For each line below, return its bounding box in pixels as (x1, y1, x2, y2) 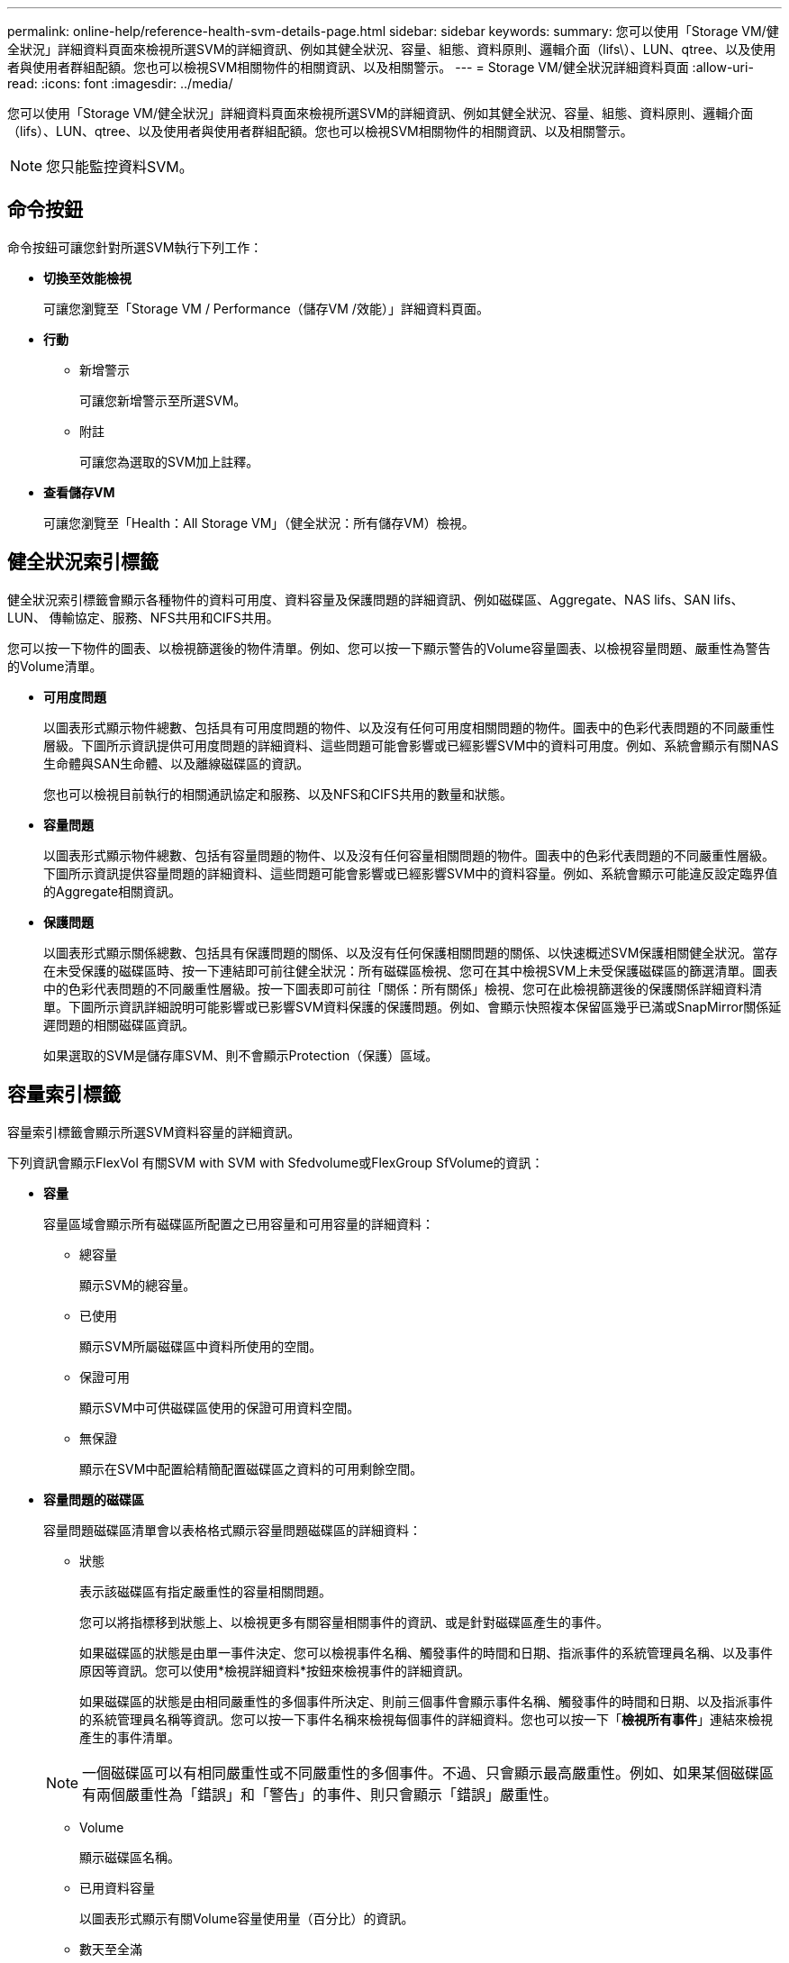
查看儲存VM (43, 484, 115, 500)
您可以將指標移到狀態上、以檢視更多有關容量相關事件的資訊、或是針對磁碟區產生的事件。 (79, 1613, 609, 1630)
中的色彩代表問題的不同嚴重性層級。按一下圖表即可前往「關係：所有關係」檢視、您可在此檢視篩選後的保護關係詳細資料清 (43, 980, 762, 996)
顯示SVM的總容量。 (79, 1277, 196, 1293)
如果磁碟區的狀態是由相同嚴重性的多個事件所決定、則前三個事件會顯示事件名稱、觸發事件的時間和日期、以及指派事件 (79, 1693, 773, 1709)
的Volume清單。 (7, 658, 103, 674)
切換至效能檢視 (43, 269, 131, 286)
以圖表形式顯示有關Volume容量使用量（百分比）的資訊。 (79, 1910, 414, 1926)
